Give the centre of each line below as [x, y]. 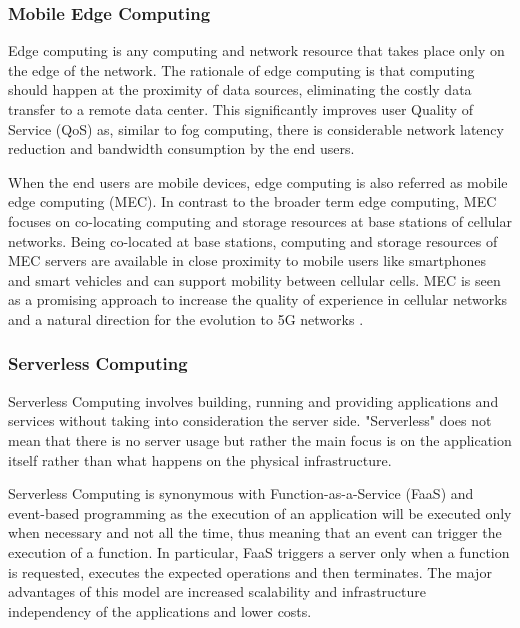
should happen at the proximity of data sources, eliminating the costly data [240, 89]
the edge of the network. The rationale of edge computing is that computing [241, 69]
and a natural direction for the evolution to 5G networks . [186, 318]
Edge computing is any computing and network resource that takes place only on [256, 50]
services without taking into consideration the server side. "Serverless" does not [250, 420]
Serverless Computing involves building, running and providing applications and [253, 400]
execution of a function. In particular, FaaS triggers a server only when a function [259, 551]
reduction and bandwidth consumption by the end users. [181, 148]
